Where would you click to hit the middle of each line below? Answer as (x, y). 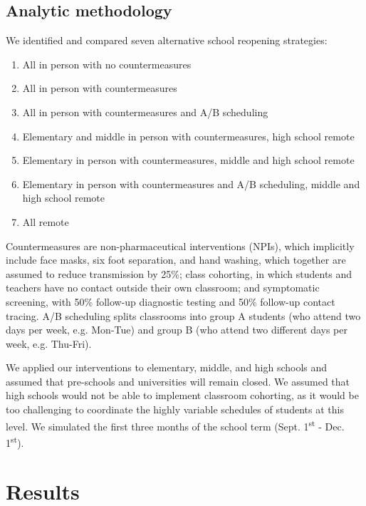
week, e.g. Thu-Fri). (49, 343)
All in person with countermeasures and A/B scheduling (145, 112)
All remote (46, 221)
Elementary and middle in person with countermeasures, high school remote (188, 136)
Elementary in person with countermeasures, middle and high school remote (188, 160)
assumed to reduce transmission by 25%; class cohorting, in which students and (179, 273)
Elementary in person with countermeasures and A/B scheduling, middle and (191, 184)
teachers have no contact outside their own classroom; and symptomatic (163, 288)
